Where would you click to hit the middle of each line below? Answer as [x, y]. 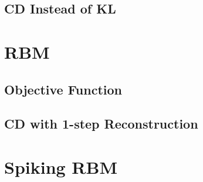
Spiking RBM [61, 166]
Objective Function [63, 89]
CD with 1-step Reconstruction [101, 124]
